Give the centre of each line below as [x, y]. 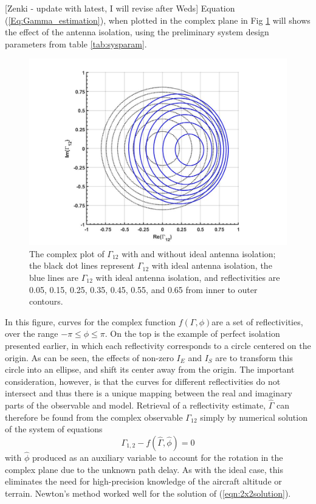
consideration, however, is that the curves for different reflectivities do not [143, 381]
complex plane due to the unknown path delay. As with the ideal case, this [144, 469]
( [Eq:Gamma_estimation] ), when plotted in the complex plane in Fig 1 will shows [158, 20]
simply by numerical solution [254, 417]
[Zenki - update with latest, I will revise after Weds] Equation [120, 8]
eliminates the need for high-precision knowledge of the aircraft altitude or [143, 481]
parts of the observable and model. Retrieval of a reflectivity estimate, [136, 405]
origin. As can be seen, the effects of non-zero [89, 357]
